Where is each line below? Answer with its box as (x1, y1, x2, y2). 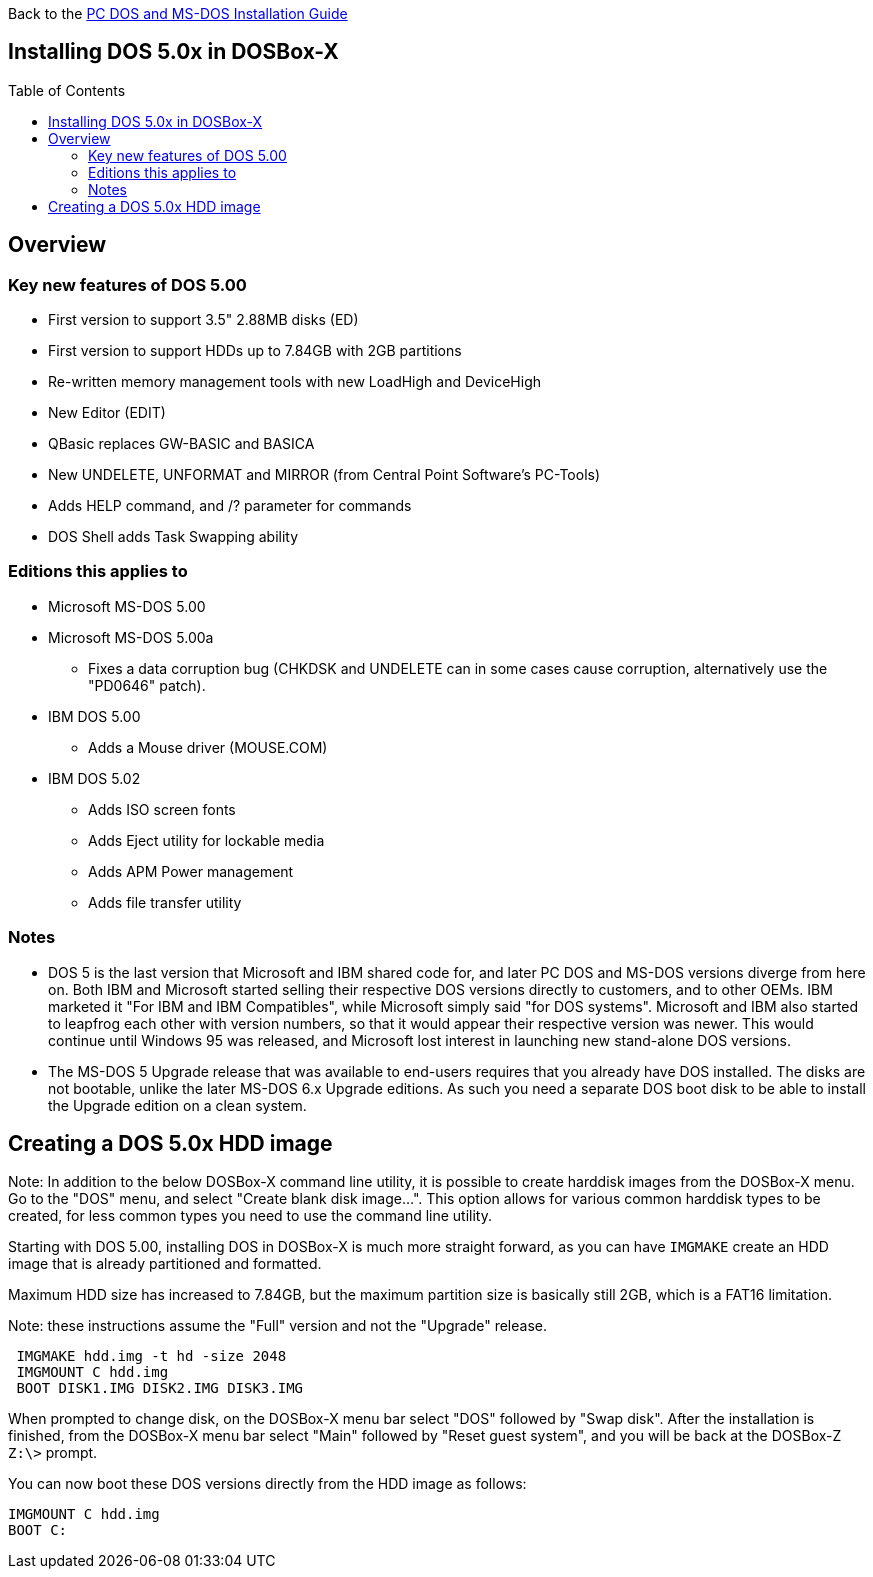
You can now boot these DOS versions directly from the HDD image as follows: (8, 1475, 527, 1493)
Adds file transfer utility (88, 893, 242, 911)
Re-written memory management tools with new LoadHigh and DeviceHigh (48, 373, 542, 391)
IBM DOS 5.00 (48, 707, 141, 725)
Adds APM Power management (88, 862, 294, 880)
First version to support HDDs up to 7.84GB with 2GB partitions (48, 342, 462, 360)
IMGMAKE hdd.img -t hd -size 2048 (16, 1348, 287, 1365)
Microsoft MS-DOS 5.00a (48, 628, 214, 646)
